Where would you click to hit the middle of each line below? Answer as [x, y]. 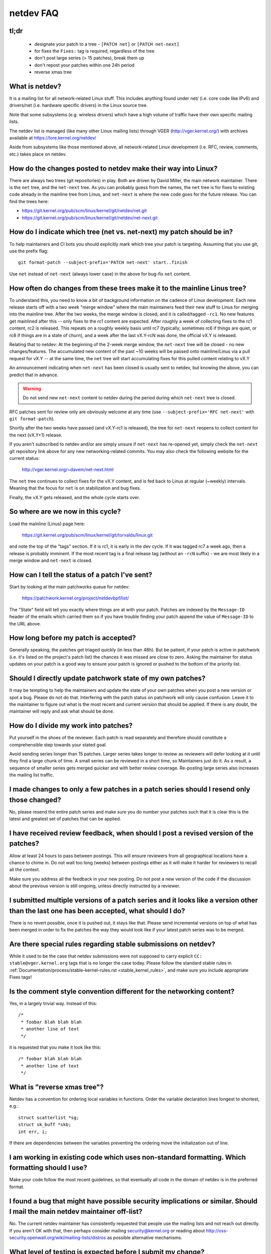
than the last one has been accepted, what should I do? [97, 911]
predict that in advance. [34, 375]
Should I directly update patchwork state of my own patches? [107, 678]
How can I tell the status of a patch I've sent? [81, 575]
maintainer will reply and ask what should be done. [62, 711]
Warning [32, 388]
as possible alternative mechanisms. [145, 1238]
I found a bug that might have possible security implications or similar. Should [133, 1201]
